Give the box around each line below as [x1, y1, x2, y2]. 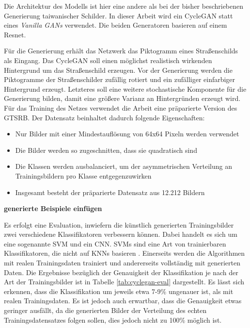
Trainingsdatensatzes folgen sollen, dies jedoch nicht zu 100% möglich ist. [4, 314, 222, 325]
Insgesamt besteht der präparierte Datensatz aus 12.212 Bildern [15, 187, 205, 197]
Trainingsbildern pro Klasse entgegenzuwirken [15, 170, 152, 180]
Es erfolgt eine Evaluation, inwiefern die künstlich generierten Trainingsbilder [4, 219, 234, 230]
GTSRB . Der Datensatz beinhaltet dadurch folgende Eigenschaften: [4, 112, 205, 122]
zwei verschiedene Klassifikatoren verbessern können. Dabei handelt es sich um [4, 229, 237, 239]
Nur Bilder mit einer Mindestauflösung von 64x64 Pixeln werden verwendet [15, 129, 239, 139]
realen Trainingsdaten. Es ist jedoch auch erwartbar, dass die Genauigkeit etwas [4, 295, 242, 306]
